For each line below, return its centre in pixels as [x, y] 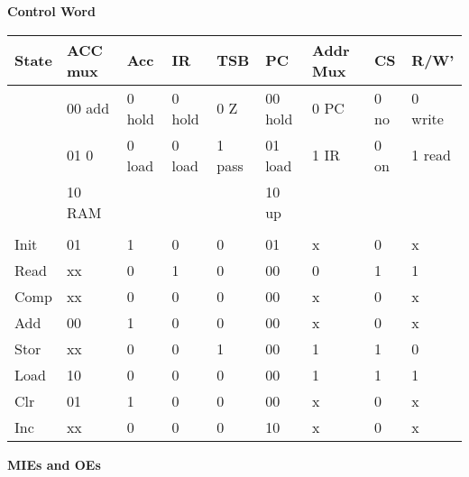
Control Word [51, 11]
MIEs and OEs [54, 464]
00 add [88, 108]
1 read [431, 155]
